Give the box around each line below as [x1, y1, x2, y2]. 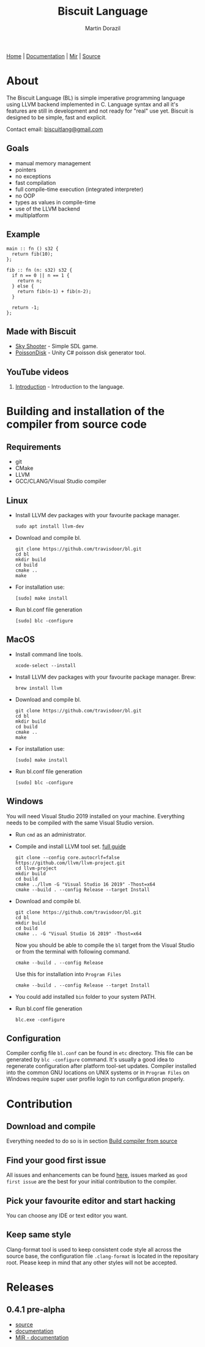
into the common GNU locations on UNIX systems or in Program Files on [6, 1069, 190, 1076]
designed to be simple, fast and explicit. [6, 113, 107, 121]
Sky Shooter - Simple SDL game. [15, 343, 99, 350]
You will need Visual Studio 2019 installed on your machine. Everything [6, 812, 185, 819]
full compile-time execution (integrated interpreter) [15, 185, 144, 193]
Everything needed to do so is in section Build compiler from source [6, 1137, 177, 1145]
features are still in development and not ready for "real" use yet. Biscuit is [6, 107, 194, 114]
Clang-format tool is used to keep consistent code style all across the [6, 1245, 182, 1253]
